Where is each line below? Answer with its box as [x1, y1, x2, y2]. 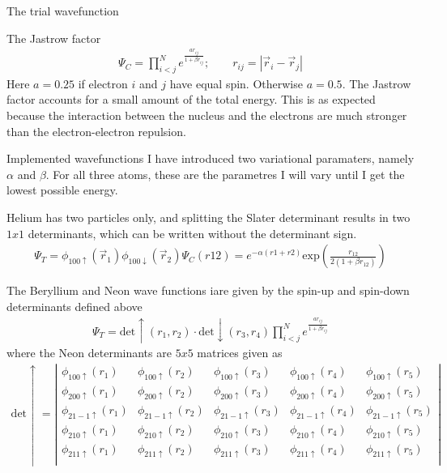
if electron [78, 75, 128, 92]
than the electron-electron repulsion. [6, 122, 186, 139]
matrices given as [197, 344, 283, 360]
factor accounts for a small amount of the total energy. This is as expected [6, 91, 376, 108]
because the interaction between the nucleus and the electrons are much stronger [6, 107, 407, 124]
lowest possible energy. [6, 181, 118, 198]
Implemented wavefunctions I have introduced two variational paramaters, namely [6, 150, 415, 167]
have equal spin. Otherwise [169, 75, 303, 92]
